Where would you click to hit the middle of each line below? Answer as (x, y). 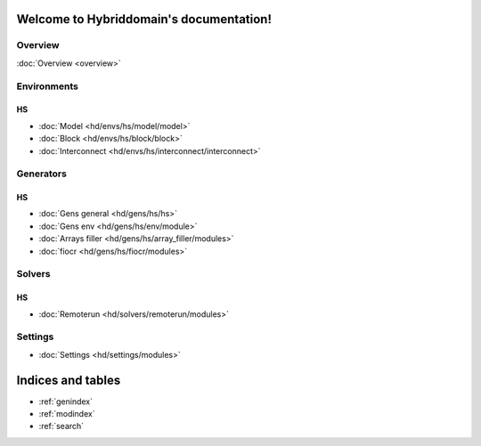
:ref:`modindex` (67, 414)
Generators (41, 174)
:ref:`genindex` (66, 401)
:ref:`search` (61, 426)
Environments (48, 86)
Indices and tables (69, 380)
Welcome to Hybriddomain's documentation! (144, 19)
